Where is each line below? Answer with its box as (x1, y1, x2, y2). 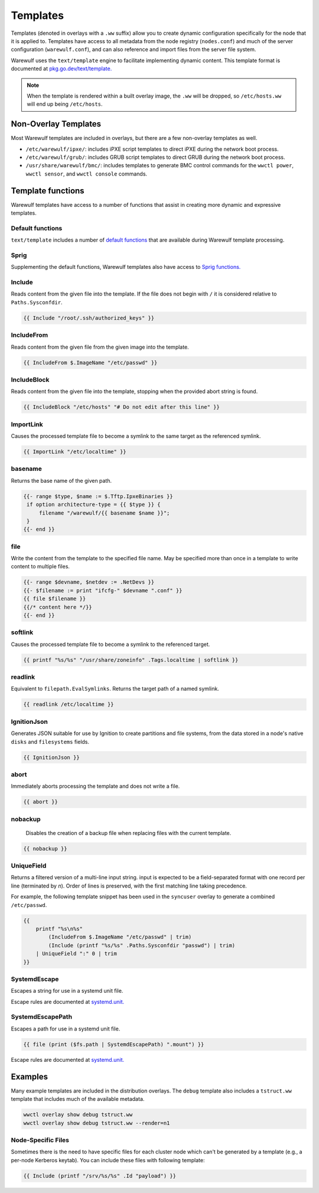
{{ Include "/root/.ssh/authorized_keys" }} (23, 314, 155, 321)
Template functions (11, 186, 85, 196)
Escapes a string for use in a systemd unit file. (11, 987, 123, 994)
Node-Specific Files (11, 1136, 69, 1144)
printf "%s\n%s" (35, 925, 83, 932)
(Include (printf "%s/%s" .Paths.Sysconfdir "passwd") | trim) (48, 942, 236, 948)
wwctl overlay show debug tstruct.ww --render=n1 (23, 1120, 170, 1126)
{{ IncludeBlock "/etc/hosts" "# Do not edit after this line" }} (23, 404, 220, 411)
